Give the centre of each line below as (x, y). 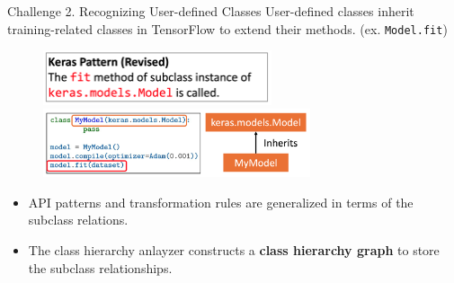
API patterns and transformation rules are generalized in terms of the (221, 202)
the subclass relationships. (100, 267)
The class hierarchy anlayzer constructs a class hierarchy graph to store (234, 249)
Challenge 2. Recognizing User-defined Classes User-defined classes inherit (211, 11)
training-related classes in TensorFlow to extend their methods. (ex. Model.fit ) (227, 28)
